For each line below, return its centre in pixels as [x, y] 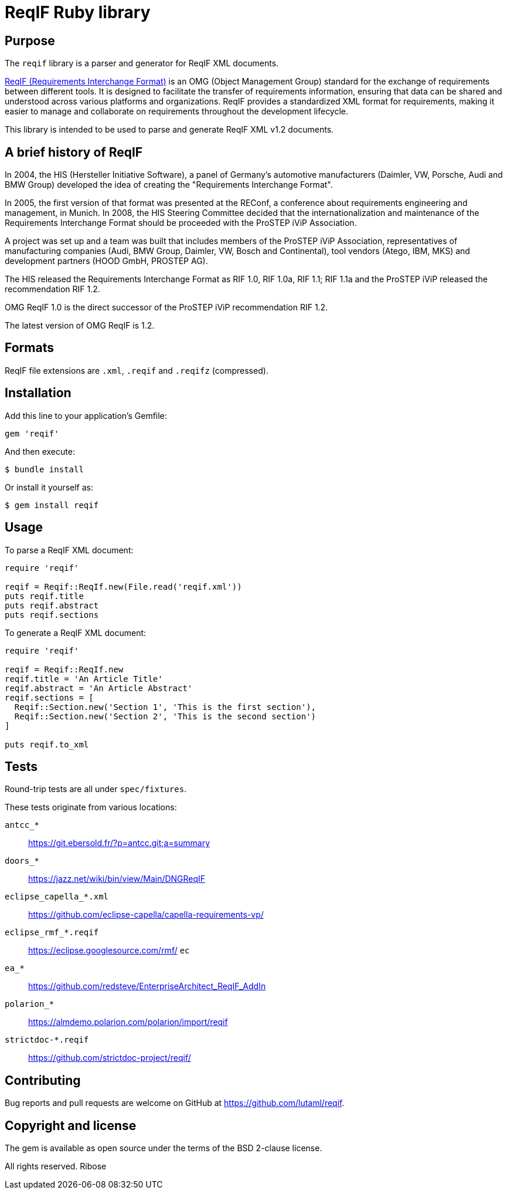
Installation [38, 393]
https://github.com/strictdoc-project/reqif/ [110, 1058]
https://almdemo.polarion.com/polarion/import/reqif [128, 1022]
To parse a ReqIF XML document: [69, 550]
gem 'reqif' [32, 433]
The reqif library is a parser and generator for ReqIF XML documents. [142, 63]
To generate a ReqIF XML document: [76, 632]
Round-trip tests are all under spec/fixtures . [96, 789]
